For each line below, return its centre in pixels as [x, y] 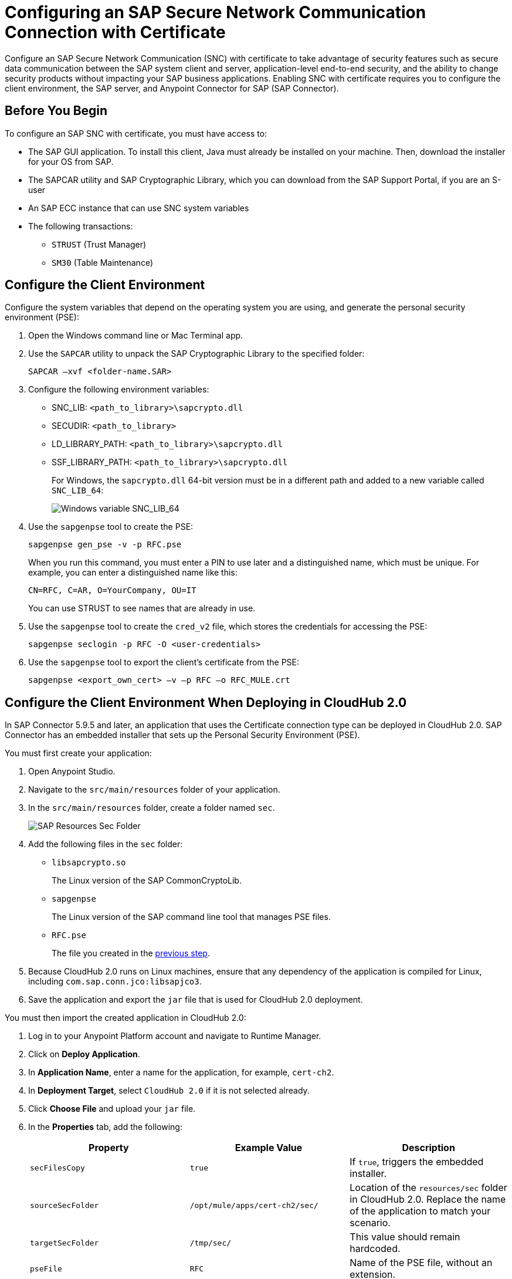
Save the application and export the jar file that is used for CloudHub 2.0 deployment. [196, 1000]
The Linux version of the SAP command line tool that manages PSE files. [191, 917]
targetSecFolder [65, 1243]
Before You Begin [56, 111]
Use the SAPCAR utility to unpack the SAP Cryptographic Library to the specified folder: [196, 354]
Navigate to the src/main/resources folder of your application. [154, 790]
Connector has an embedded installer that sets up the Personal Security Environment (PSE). [182, 735]
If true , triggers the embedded [417, 1162]
